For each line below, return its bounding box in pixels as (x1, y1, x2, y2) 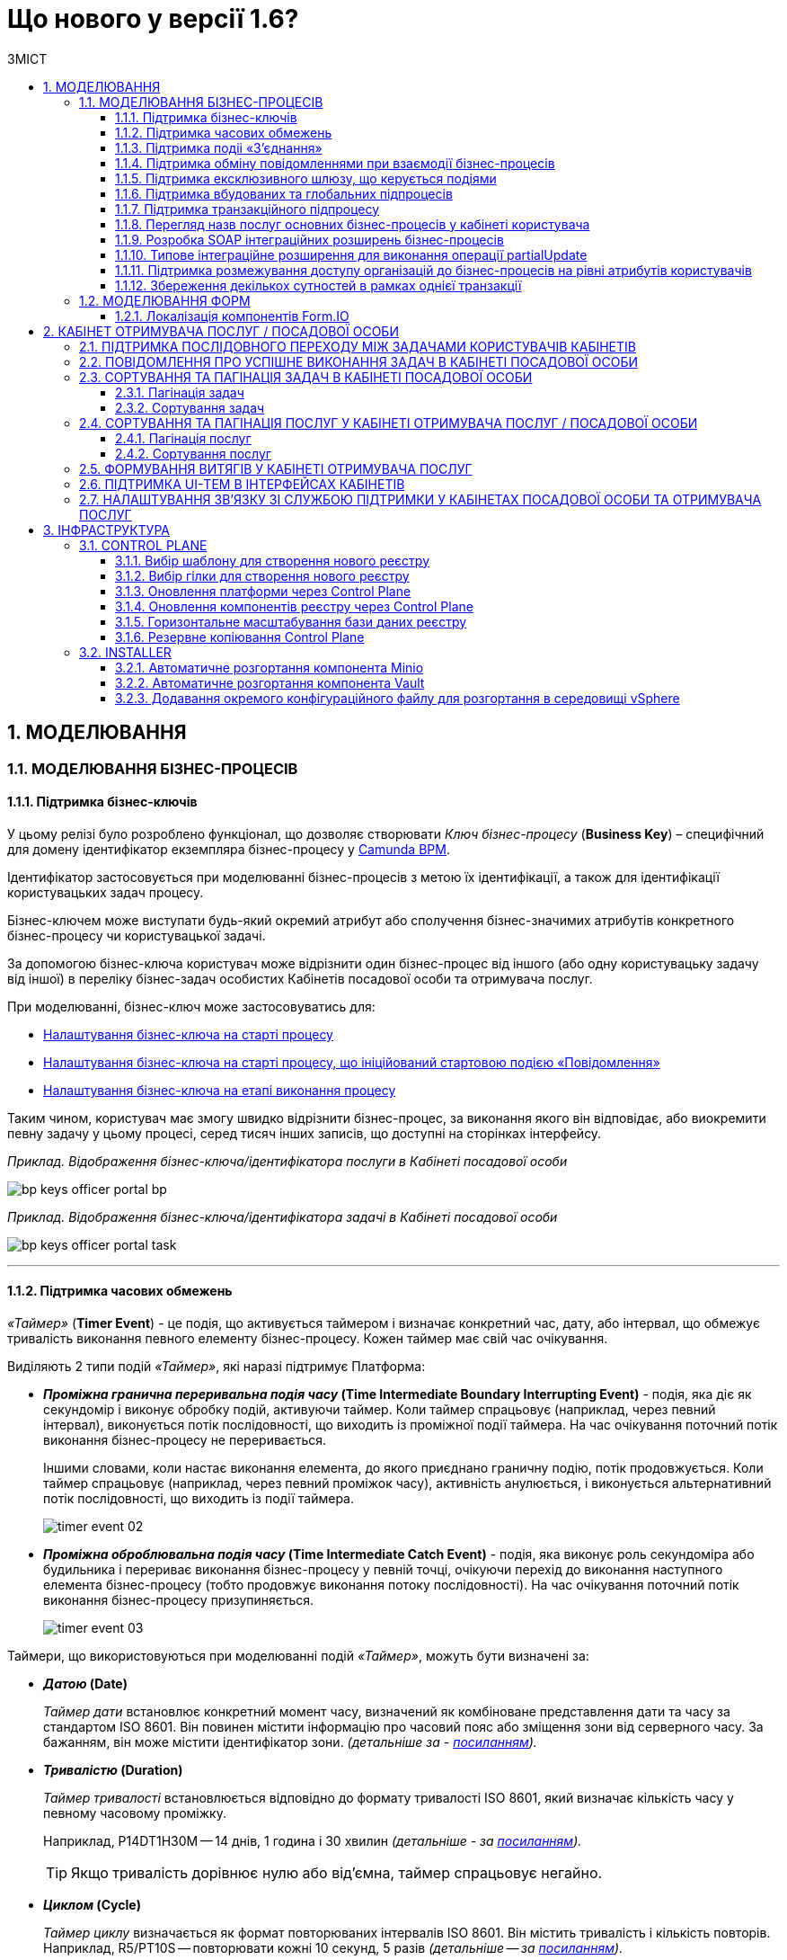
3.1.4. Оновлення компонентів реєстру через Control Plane (115, 598, 473, 614)
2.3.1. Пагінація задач (115, 384, 244, 400)
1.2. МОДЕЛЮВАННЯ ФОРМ (79, 292, 251, 308)
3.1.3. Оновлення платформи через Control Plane (115, 583, 411, 599)
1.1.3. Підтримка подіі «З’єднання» (115, 139, 323, 156)
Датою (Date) (43, 1676, 128, 1692)
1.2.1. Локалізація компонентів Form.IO (115, 307, 349, 324)
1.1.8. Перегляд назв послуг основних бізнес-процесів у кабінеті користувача (115, 216, 590, 232)
